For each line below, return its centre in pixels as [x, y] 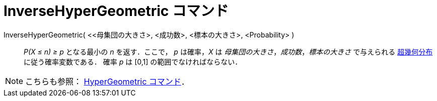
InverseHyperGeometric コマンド [116, 11]
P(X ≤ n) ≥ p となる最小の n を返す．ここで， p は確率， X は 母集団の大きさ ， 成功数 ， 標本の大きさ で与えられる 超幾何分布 [228, 51]
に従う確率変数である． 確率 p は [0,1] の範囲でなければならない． [133, 61]
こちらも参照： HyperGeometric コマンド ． [107, 81]
